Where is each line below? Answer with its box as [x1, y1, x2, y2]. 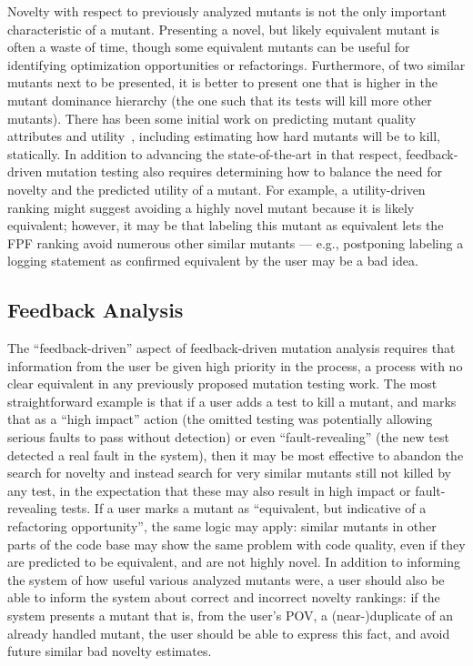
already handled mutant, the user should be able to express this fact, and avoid [7, 623, 450, 642]
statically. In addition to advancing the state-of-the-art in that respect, [7, 144, 402, 163]
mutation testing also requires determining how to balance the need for [45, 162, 442, 181]
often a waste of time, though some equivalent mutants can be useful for [7, 37, 410, 56]
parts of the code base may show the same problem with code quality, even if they [7, 534, 466, 553]
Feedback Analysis [7, 296, 184, 324]
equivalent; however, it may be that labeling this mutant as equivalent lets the [7, 216, 444, 235]
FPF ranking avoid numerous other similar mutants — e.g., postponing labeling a [7, 233, 464, 252]
